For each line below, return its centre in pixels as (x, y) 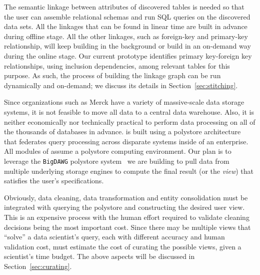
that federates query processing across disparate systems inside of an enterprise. (126, 141)
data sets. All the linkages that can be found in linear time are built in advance (126, 26)
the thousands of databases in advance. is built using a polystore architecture (122, 131)
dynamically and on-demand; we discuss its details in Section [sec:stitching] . (121, 85)
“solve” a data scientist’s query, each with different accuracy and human (114, 237)
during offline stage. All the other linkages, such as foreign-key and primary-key (126, 36)
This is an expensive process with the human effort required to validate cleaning (127, 217)
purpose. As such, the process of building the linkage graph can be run (112, 75)
